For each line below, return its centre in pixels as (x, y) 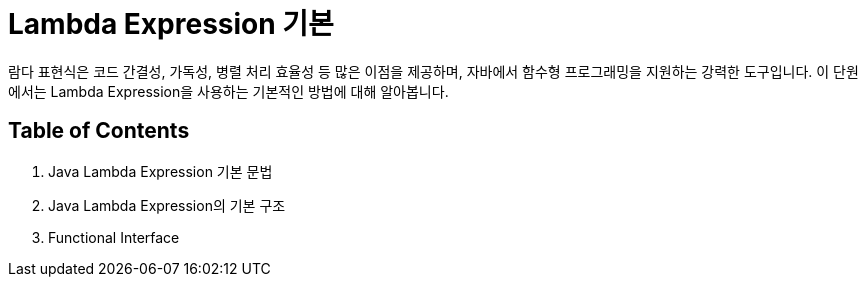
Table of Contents (99, 131)
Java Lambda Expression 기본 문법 (160, 171)
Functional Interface (114, 237)
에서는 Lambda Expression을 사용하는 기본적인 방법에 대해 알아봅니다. (228, 91)
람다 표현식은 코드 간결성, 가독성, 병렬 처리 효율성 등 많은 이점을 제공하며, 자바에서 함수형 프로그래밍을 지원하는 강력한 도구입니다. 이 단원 (433, 71)
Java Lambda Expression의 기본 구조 (167, 205)
